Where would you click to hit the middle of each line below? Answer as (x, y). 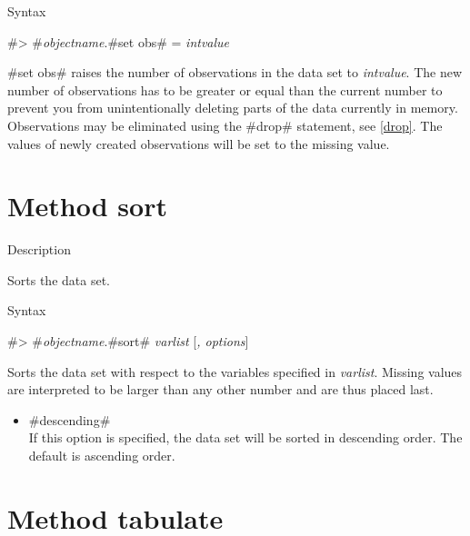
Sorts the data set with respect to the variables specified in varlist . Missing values (235, 371)
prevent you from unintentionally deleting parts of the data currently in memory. (233, 108)
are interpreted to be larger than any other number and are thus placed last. (220, 389)
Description (39, 249)
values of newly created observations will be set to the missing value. (199, 143)
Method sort (87, 206)
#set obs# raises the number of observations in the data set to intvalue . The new (235, 72)
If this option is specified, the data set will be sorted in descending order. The (245, 437)
